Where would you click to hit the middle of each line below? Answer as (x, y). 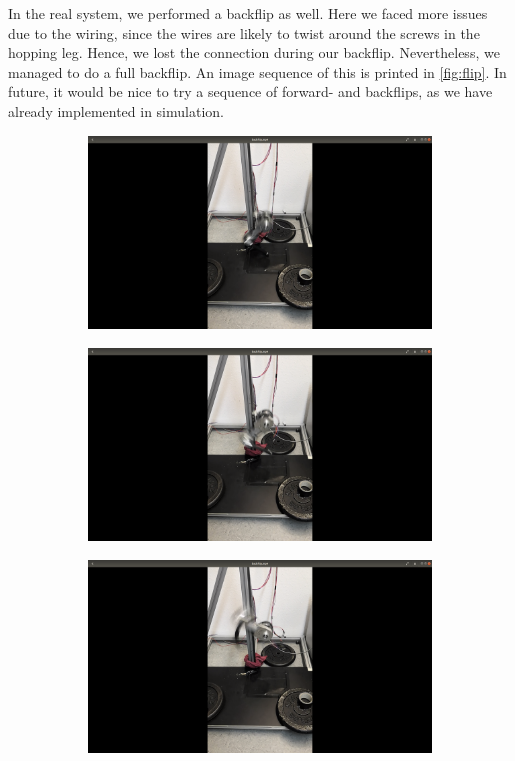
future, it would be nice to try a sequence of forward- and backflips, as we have (250, 91)
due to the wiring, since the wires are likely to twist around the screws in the (244, 32)
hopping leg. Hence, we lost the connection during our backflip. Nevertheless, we (254, 52)
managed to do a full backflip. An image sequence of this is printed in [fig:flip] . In (257, 71)
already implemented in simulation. (116, 110)
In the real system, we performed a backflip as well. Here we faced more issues (248, 13)
